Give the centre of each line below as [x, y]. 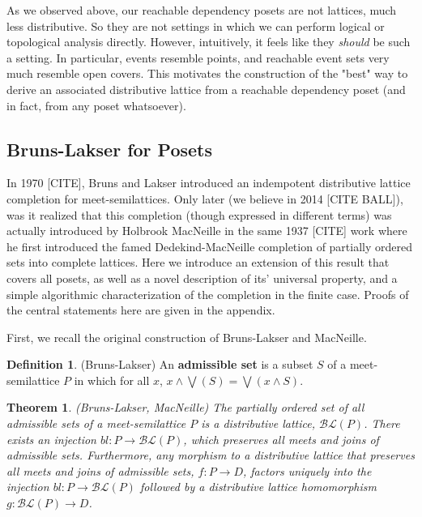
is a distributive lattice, [258, 423]
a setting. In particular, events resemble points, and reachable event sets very [198, 57]
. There [382, 423]
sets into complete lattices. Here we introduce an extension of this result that [198, 262]
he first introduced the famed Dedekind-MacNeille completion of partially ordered [210, 246]
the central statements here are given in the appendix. [141, 310]
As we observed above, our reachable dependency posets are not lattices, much [202, 10]
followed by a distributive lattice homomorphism [258, 487]
